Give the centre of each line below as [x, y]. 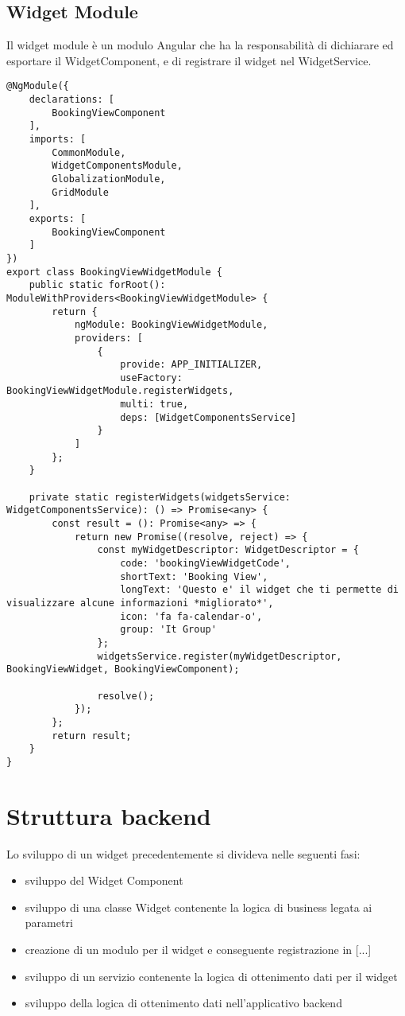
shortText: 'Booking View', [194, 576]
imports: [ [58, 140]
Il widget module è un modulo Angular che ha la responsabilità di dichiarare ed [200, 45]
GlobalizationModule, [109, 179]
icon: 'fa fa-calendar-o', [191, 616]
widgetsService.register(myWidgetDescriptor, [220, 656]
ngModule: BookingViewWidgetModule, [171, 325]
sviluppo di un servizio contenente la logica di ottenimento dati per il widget [211, 976]
